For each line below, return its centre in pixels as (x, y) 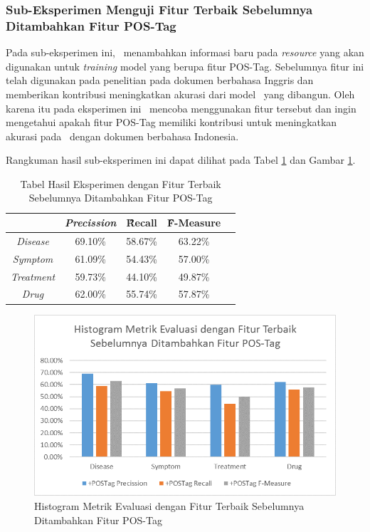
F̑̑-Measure (194, 223)
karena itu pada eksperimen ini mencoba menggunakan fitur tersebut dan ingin (181, 108)
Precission (91, 223)
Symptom (33, 258)
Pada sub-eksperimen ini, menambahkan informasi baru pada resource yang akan (185, 52)
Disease (33, 240)
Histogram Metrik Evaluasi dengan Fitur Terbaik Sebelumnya (169, 505)
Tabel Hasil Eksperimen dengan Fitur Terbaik (121, 183)
